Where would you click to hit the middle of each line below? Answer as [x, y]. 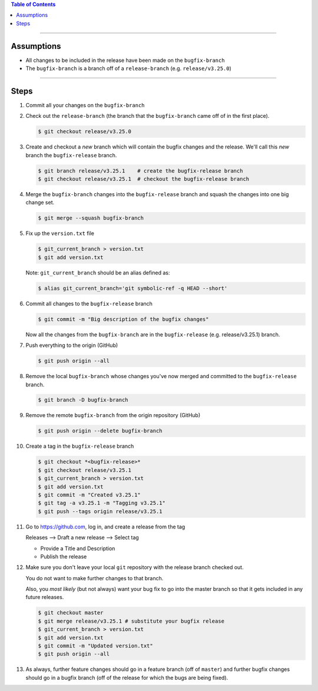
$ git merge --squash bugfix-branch [91, 218]
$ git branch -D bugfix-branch [83, 400]
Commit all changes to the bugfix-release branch [89, 303]
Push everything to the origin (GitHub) [72, 345]
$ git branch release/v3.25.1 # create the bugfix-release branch [140, 171]
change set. [40, 203]
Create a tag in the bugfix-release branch [80, 446]
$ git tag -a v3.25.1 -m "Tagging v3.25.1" [102, 503]
